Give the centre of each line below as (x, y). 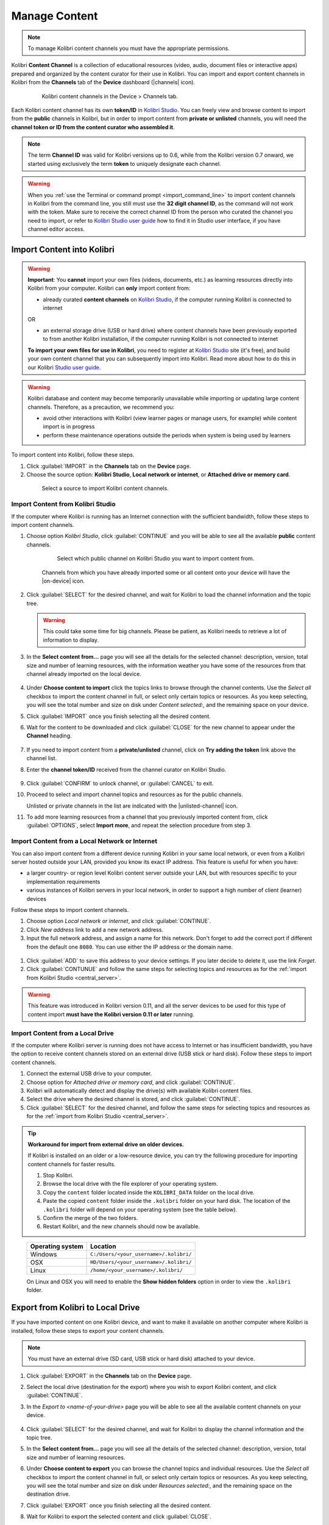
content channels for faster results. (72, 1164)
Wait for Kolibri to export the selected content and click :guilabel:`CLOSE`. (119, 1516)
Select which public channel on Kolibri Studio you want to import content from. (156, 559)
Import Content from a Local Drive (62, 1033)
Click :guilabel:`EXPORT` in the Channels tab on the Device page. (109, 1376)
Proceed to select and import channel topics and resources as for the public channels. (135, 795)
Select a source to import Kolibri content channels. (105, 489)
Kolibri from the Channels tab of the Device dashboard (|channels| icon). (103, 82)
